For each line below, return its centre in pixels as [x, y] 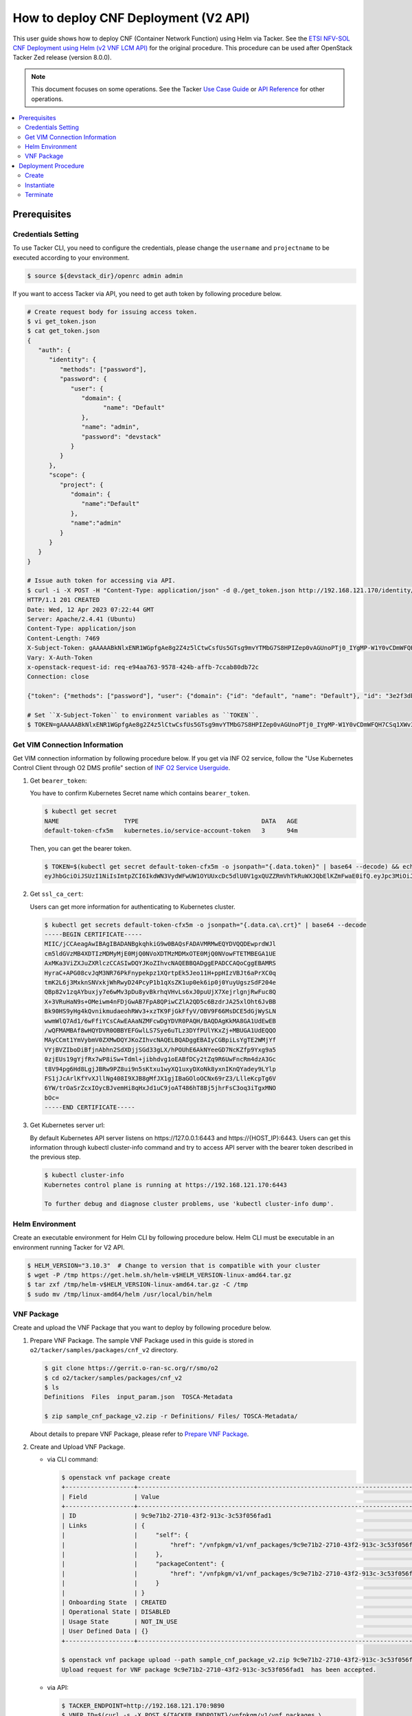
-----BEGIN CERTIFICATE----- [93, 935]
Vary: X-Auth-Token [60, 658]
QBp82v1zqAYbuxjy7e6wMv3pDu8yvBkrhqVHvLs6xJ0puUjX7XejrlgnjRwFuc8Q [160, 992]
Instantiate [40, 185]
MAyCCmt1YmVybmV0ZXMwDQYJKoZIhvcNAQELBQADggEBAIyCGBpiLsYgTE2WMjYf [160, 1040]
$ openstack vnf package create [116, 1477]
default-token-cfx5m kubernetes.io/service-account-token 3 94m [171, 830]
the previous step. [56, 1157]
